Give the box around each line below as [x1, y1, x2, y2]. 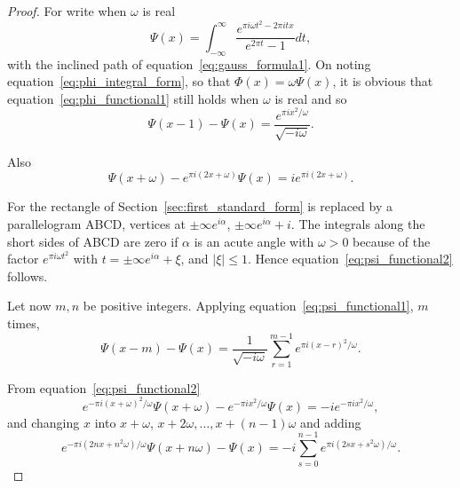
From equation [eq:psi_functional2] [7, 378, 201, 397]
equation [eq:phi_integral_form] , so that [7, 72, 231, 91]
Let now [7, 296, 52, 315]
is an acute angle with [194, 232, 314, 250]
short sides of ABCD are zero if [7, 232, 178, 250]
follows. [7, 266, 48, 285]
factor [7, 249, 39, 268]
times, [7, 313, 40, 332]
